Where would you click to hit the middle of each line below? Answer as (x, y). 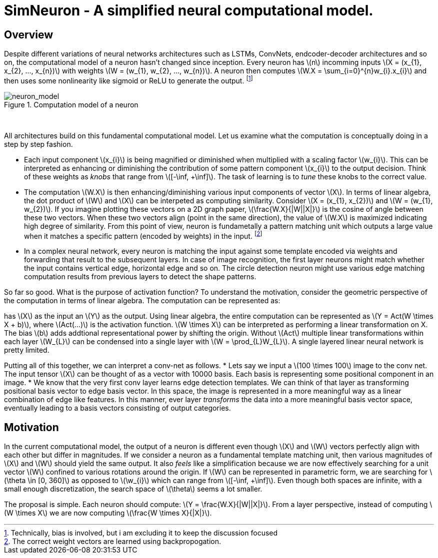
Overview (29, 34)
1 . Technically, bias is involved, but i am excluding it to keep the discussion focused (141, 533)
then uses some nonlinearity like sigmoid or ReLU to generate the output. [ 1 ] (128, 80)
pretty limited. (27, 350)
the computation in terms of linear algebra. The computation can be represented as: (142, 301)
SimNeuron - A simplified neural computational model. (189, 10)
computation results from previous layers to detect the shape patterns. (140, 277)
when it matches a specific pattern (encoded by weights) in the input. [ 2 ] (143, 235)
